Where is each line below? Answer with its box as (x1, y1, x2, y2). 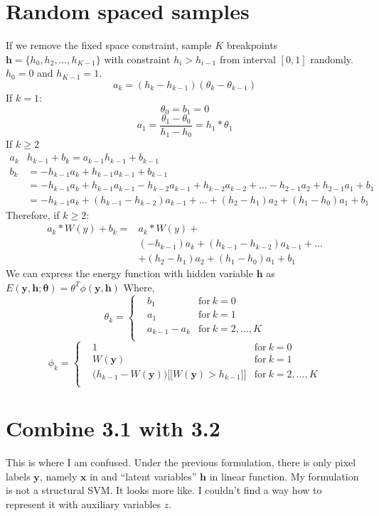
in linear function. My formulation (209, 468, 359, 483)
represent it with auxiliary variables (6, 496, 161, 511)
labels (6, 468, 31, 483)
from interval (219, 51, 276, 66)
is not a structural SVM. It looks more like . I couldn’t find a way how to (6, 483, 322, 498)
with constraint (104, 51, 171, 66)
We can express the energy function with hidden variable (6, 266, 253, 281)
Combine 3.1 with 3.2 (6, 414, 220, 443)
